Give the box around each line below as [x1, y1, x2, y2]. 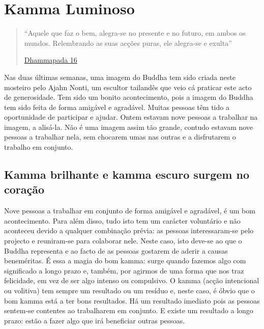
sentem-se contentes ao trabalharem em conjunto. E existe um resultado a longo [4, 305, 253, 316]
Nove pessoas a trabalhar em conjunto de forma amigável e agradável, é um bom [4, 205, 255, 216]
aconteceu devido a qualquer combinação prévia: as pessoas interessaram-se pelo [4, 225, 254, 236]
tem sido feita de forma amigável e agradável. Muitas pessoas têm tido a [4, 101, 229, 112]
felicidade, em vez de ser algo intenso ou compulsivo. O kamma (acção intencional [4, 275, 259, 286]
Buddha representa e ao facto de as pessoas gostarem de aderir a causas [4, 245, 228, 256]
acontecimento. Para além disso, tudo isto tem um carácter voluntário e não [4, 215, 241, 226]
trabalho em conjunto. [4, 142, 73, 152]
